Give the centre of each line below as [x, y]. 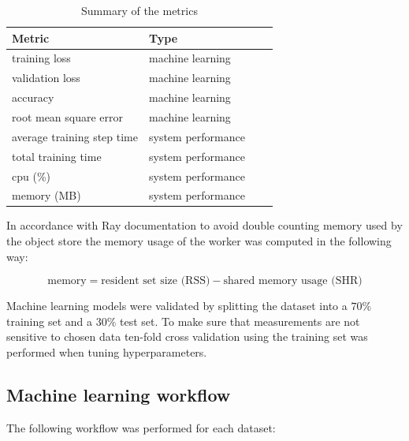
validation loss [46, 78]
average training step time [75, 136]
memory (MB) [46, 195]
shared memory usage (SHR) [293, 281]
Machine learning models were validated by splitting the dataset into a [177, 306]
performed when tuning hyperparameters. [107, 352]
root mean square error [68, 116]
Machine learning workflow [119, 394]
